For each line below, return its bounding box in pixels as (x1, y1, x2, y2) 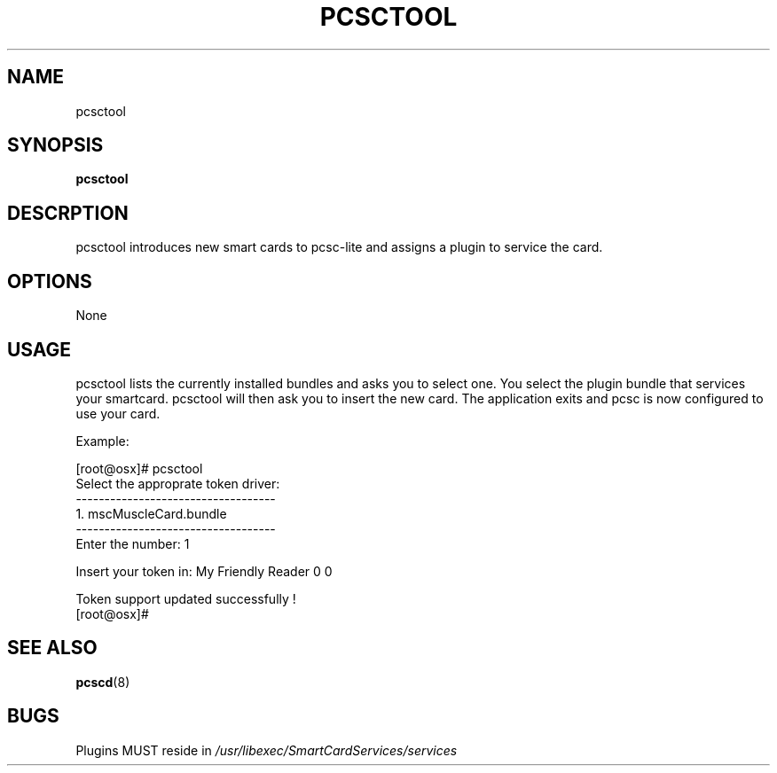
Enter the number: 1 (75, 535, 190, 551)
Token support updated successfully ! (75, 590, 296, 606)
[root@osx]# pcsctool (75, 460, 203, 476)
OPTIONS (7, 269, 92, 293)
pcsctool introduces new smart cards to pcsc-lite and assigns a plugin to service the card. (75, 239, 603, 255)
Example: (75, 433, 129, 449)
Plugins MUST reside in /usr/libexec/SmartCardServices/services (75, 742, 458, 758)
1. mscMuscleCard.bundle (75, 505, 227, 521)
